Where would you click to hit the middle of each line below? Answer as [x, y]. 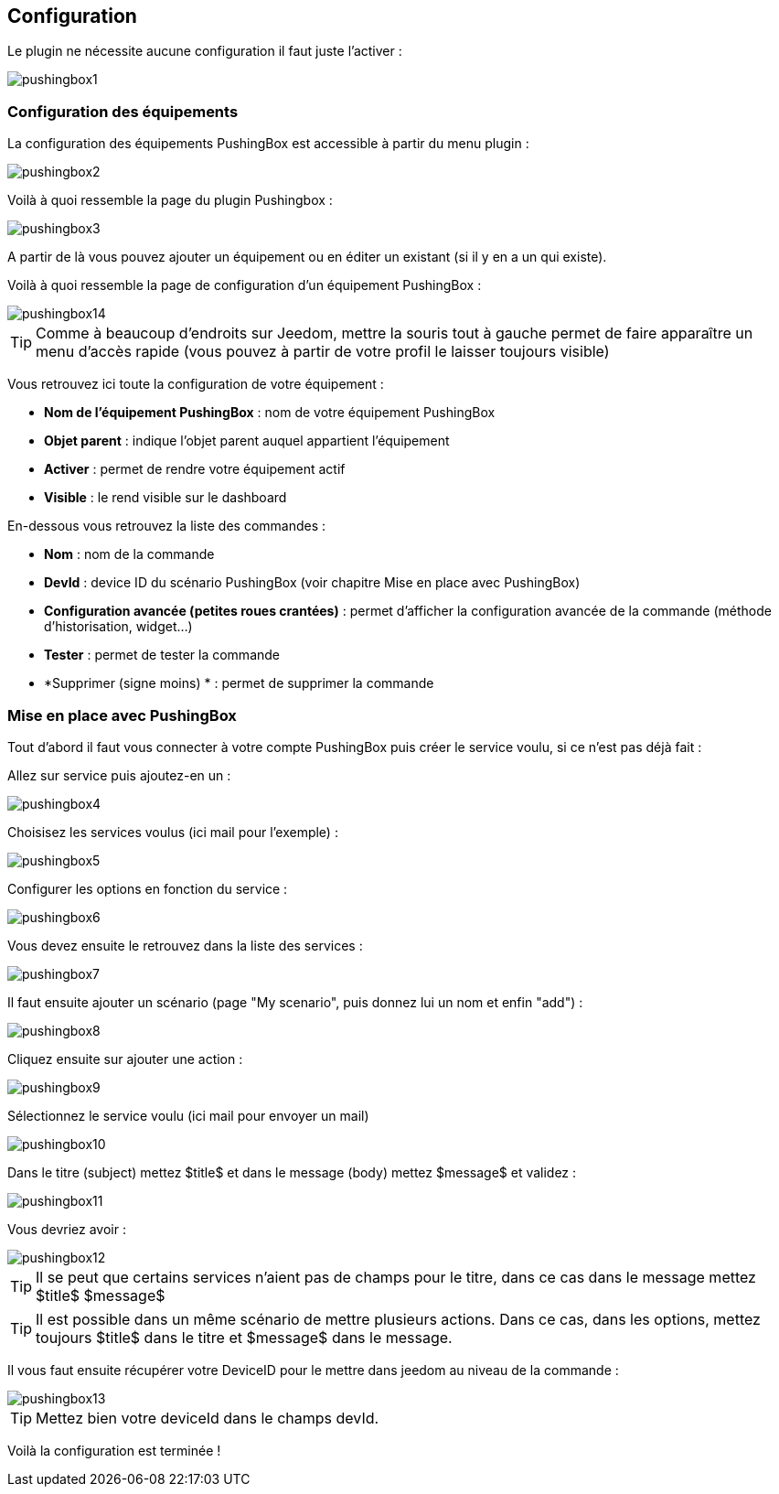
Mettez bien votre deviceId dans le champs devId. [208, 1418]
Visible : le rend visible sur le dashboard [165, 498]
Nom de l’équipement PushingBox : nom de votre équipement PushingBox [270, 413]
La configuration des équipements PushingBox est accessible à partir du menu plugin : [268, 144]
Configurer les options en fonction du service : [148, 888]
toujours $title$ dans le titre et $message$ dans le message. [244, 1337]
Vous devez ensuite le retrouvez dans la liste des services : [185, 945]
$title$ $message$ [101, 1295]
